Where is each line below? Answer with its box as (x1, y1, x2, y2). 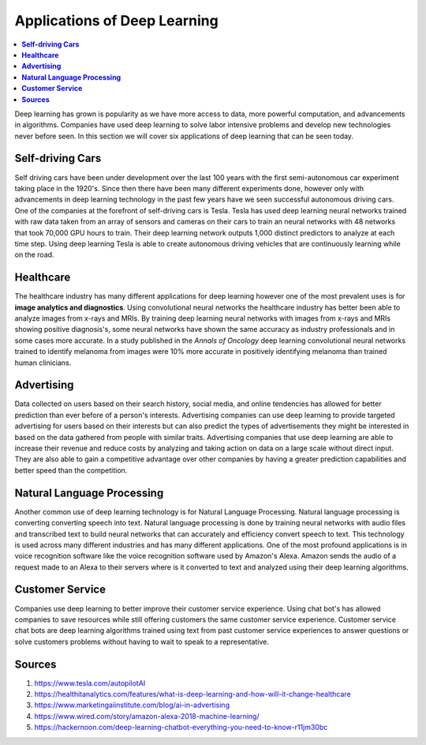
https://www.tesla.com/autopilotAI (34, 678, 146, 687)
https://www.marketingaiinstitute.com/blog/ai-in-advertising (34, 700, 230, 710)
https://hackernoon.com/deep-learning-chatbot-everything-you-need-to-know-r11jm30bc (34, 723, 328, 732)
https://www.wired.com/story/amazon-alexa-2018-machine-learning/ (34, 711, 260, 721)
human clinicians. (14, 358, 72, 367)
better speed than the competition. (14, 465, 128, 475)
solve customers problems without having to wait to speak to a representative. (14, 637, 270, 646)
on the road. (14, 250, 54, 260)
